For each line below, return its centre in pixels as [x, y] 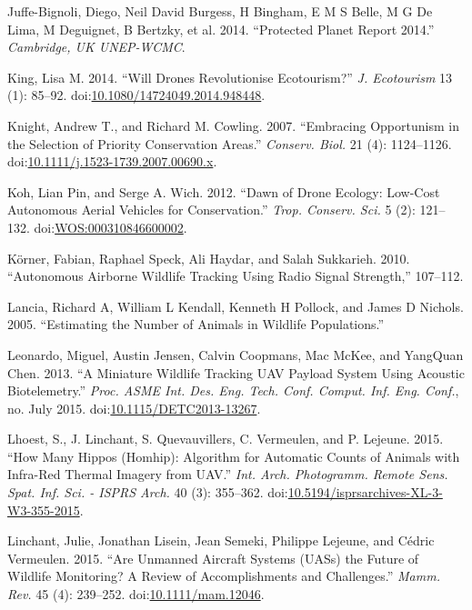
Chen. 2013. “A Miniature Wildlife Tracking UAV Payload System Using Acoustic [236, 372]
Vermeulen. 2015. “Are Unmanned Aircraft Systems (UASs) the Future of [213, 558]
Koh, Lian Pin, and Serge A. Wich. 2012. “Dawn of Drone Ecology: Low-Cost [224, 191]
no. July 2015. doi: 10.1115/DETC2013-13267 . [134, 408]
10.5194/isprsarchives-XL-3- [365, 492]
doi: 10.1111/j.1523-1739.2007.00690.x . [112, 161]
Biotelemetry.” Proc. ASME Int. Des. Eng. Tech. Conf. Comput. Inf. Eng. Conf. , [233, 390]
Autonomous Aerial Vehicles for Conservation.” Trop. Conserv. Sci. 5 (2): [211, 210]
